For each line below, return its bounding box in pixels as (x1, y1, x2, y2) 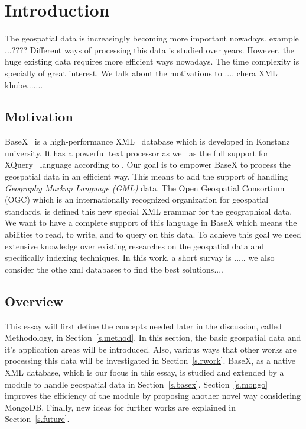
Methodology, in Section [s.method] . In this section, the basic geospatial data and (5, 331, 301, 344)
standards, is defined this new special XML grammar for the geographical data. (5, 204, 292, 217)
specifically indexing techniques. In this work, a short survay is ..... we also (5, 251, 275, 264)
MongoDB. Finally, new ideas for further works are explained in (5, 401, 236, 413)
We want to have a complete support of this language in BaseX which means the (5, 216, 297, 229)
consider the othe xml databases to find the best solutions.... (5, 262, 223, 275)
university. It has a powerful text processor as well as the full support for (5, 146, 269, 159)
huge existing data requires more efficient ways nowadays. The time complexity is (5, 55, 300, 68)
